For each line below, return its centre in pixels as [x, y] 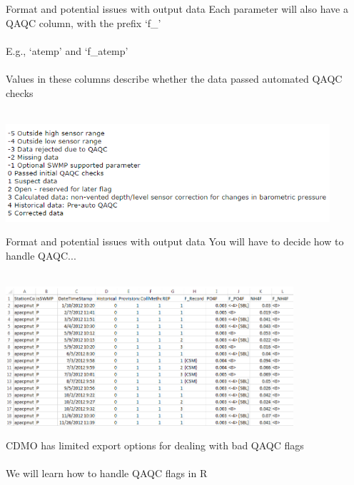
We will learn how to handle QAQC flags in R [107, 473]
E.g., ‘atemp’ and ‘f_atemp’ [67, 50]
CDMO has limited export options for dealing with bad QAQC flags [155, 445]
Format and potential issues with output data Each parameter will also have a [177, 9]
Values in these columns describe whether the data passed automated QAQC [174, 78]
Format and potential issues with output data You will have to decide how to [175, 241]
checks [20, 92]
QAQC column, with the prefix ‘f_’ [84, 22]
